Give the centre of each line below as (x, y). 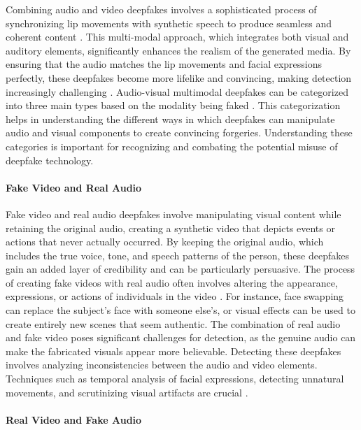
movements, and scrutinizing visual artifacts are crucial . (127, 392)
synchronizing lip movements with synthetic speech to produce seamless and (169, 23)
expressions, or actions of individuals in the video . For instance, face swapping (175, 296)
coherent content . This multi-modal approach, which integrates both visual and (177, 37)
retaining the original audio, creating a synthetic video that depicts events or (170, 228)
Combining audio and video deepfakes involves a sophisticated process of (161, 9)
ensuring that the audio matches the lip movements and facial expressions (164, 64)
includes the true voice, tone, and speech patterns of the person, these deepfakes (177, 255)
